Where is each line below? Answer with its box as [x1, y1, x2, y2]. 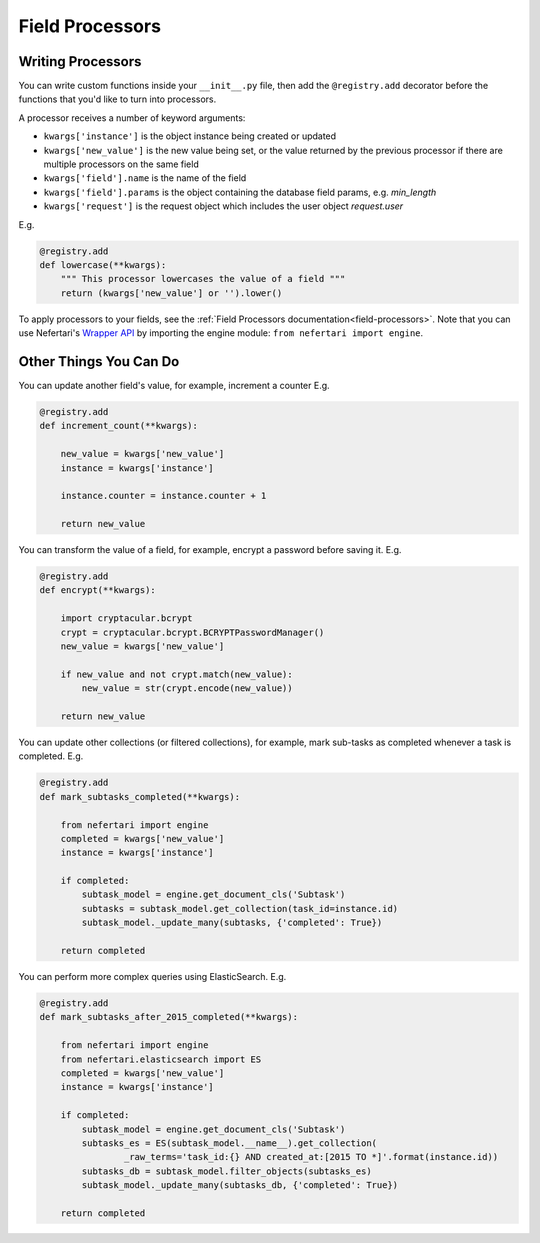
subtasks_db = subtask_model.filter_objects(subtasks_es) [81, 1165, 372, 1177]
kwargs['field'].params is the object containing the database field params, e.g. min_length [43, 186, 437, 198]
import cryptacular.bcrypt [60, 613, 194, 624]
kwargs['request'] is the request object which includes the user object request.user [43, 200, 404, 212]
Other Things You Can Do [18, 353, 180, 370]
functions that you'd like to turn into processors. [18, 93, 217, 105]
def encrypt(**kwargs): [39, 585, 157, 596]
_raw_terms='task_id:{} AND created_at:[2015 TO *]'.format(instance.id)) [123, 1151, 499, 1163]
